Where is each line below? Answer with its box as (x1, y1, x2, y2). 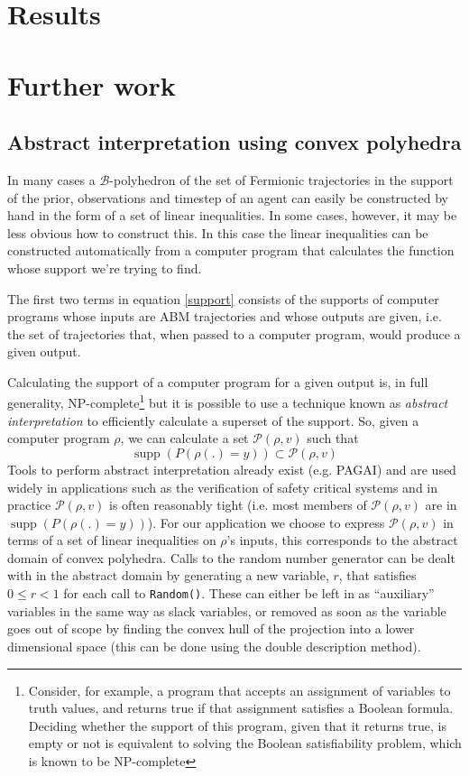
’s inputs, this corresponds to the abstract (226, 531, 458, 550)
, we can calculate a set (120, 429, 249, 448)
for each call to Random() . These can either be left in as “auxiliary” (63, 584, 435, 603)
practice (7, 495, 51, 514)
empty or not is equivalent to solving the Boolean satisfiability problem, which (28, 734, 462, 753)
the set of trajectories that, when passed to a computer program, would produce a (7, 324, 461, 343)
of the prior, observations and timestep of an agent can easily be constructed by (7, 188, 448, 207)
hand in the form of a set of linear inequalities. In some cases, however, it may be (7, 206, 457, 225)
